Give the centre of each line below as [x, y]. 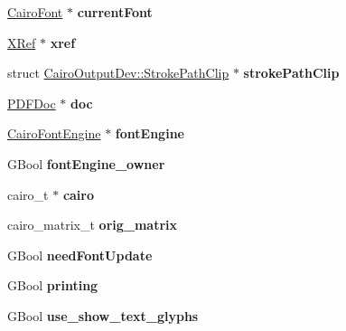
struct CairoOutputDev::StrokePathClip [118, 73]
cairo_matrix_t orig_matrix [93, 225]
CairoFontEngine [54, 133]
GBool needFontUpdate [80, 255]
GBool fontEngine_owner [86, 163]
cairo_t [28, 194]
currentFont [115, 12]
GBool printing [53, 285]
